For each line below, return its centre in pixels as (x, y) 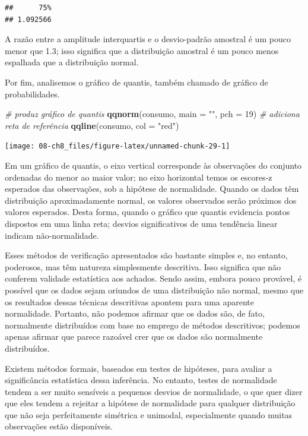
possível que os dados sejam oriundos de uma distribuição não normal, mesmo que (154, 290)
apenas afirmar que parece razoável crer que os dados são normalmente (134, 337)
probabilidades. (32, 94)
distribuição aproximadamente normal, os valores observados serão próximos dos (151, 200)
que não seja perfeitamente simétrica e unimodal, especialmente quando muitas (149, 414)
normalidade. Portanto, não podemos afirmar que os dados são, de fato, (135, 313)
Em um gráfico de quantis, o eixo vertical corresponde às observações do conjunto (153, 165)
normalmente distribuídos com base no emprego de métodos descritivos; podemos (153, 325)
